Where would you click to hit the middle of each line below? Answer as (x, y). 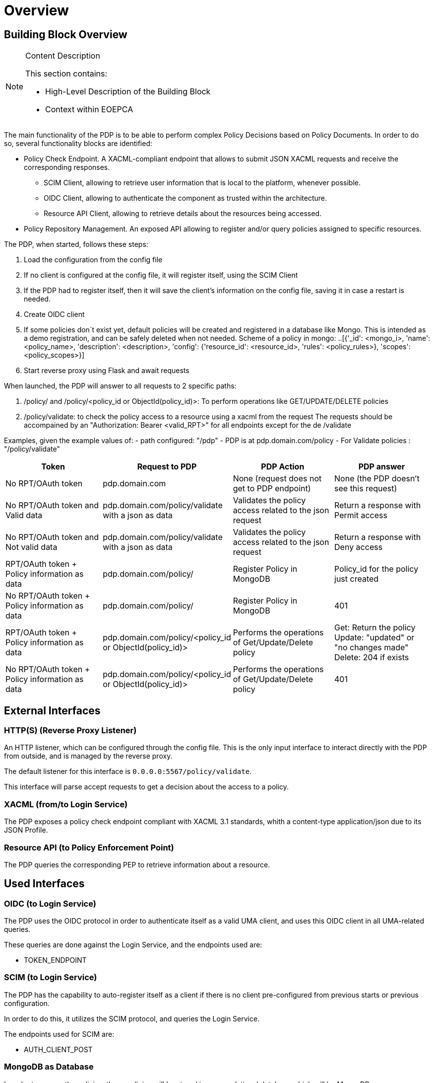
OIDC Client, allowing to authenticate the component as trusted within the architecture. (186, 198)
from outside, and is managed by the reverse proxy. (88, 756)
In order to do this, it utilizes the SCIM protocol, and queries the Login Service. (132, 1018)
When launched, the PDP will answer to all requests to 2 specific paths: (120, 386)
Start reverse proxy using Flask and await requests (107, 371)
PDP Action (283, 467)
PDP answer (382, 467)
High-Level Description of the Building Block (128, 92)
